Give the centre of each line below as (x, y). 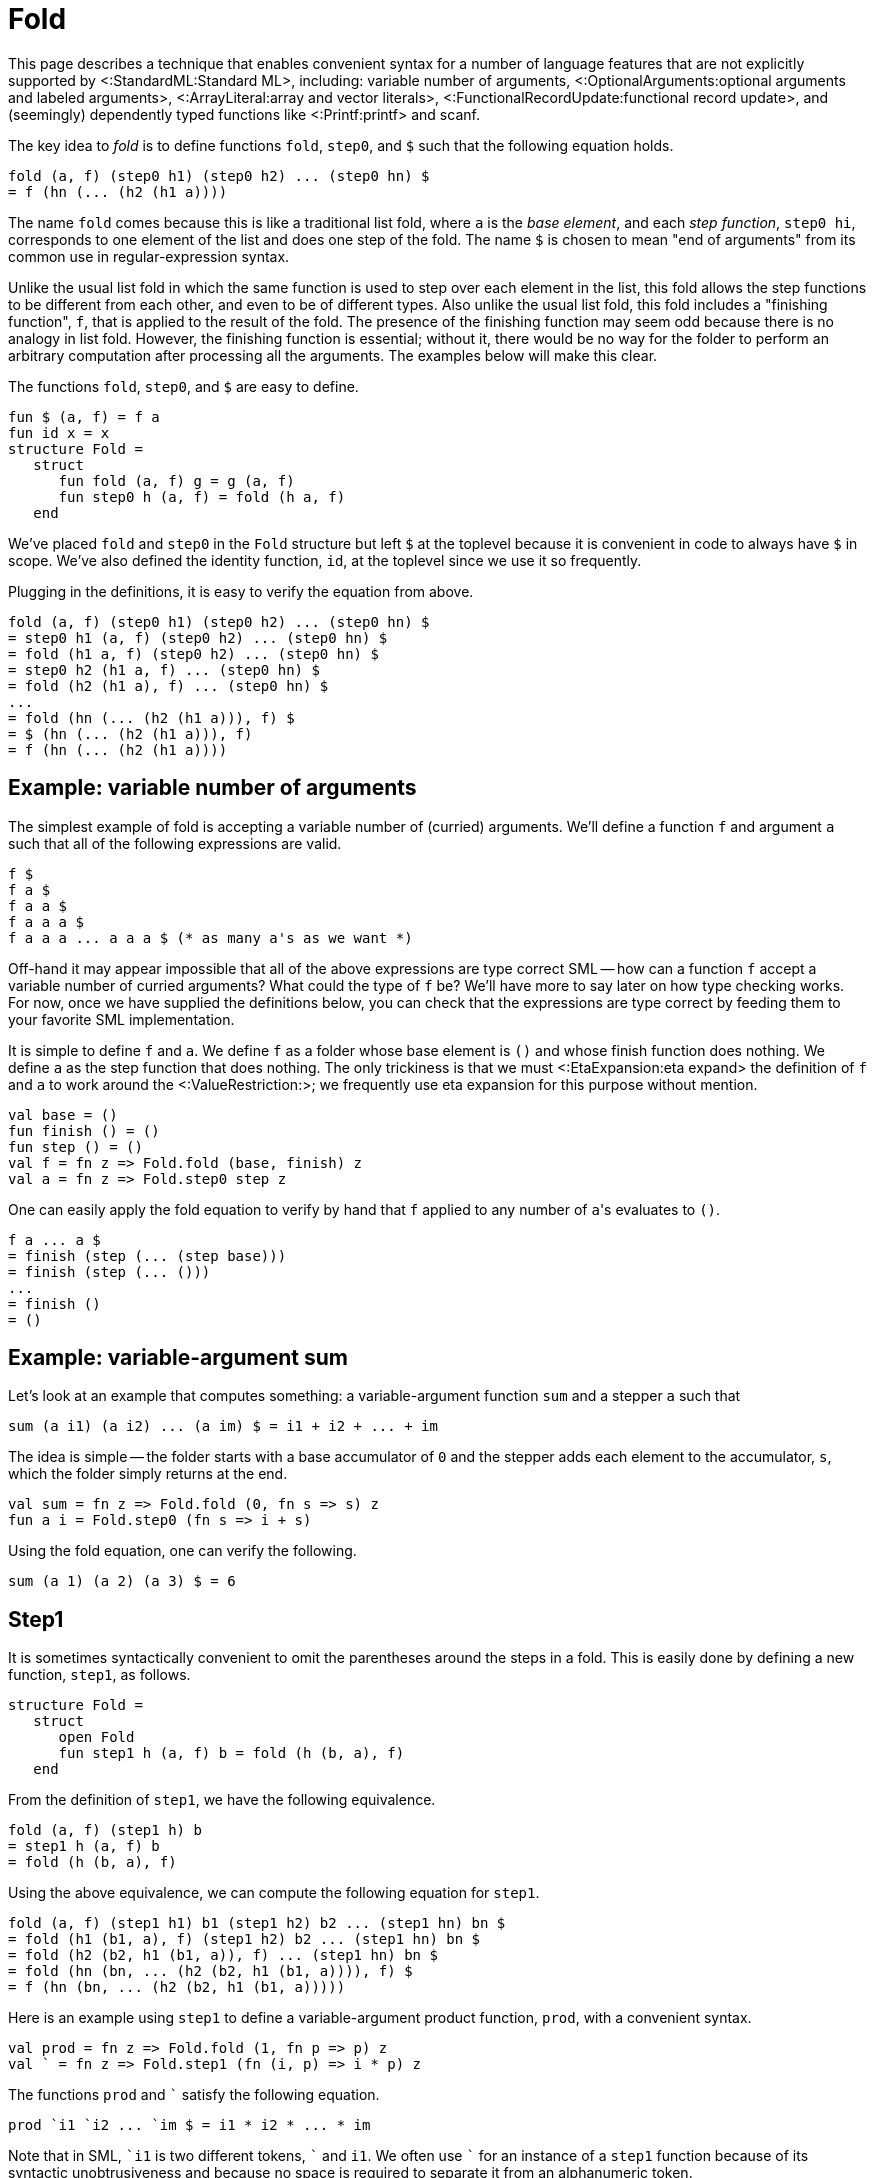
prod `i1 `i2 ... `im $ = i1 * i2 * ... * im (189, 2125)
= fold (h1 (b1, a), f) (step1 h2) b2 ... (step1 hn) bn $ (244, 1939)
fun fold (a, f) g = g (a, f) (176, 480)
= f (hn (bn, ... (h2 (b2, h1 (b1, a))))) (177, 1987)
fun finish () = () (84, 1130)
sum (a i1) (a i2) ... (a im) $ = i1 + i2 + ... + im (223, 1426)
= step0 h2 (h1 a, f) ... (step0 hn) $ (164, 669)
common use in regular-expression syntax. (149, 256)
